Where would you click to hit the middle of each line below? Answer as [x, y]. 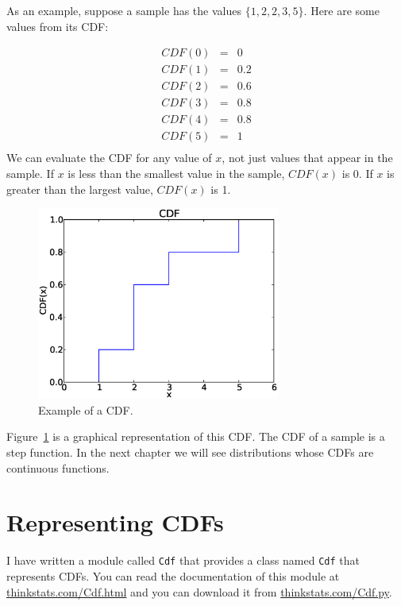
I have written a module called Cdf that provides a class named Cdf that [183, 560]
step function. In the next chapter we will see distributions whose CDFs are [190, 452]
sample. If [30, 173]
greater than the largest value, [80, 189]
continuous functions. [58, 467]
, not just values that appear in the [307, 158]
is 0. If [357, 173]
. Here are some [341, 10]
